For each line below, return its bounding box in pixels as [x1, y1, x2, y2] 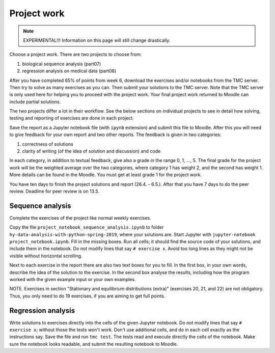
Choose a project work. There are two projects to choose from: [9, 51, 142, 58]
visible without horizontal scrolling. [9, 253, 82, 259]
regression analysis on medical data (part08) [22, 68, 117, 74]
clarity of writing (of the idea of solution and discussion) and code [22, 148, 161, 154]
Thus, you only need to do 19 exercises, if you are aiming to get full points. [9, 293, 166, 299]
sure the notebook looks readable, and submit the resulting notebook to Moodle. [9, 341, 178, 347]
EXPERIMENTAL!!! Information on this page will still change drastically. [23, 37, 171, 43]
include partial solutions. [9, 98, 61, 104]
